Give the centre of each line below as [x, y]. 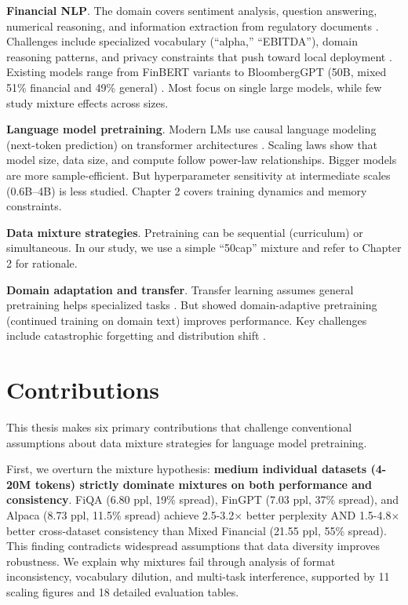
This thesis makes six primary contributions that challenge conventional [179, 427]
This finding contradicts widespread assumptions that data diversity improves [193, 546]
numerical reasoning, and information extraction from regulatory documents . [193, 26]
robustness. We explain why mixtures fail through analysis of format [171, 561]
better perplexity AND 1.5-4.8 [319, 514]
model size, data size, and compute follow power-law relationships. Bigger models [202, 160]
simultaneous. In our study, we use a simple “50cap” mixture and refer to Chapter [204, 248]
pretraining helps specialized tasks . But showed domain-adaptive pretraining [192, 305]
